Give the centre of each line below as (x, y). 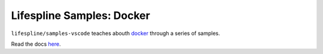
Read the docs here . (36, 44)
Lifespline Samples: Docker (81, 15)
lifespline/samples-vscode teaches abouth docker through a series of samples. (116, 33)
